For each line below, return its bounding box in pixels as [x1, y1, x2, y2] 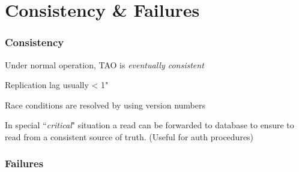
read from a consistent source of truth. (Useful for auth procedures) [5, 130, 254, 143]
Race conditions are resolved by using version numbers [5, 98, 205, 111]
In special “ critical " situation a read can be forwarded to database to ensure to [5, 119, 294, 131]
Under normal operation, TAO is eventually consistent [5, 58, 204, 71]
